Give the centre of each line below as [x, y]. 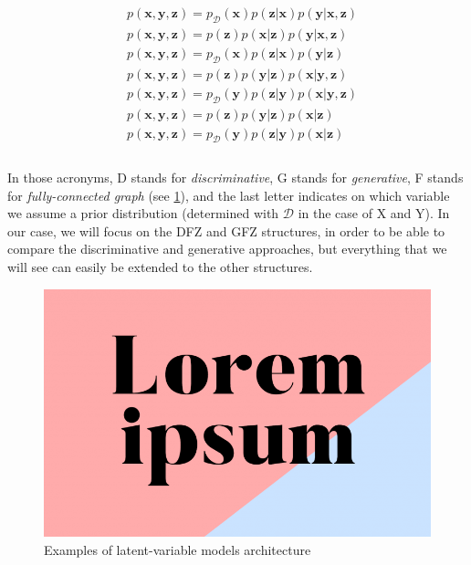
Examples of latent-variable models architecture [178, 549]
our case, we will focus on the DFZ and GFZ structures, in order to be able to [226, 230]
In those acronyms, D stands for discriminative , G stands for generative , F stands [235, 178]
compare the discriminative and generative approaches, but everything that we [227, 249]
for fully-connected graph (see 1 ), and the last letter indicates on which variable [229, 195]
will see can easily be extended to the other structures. [160, 267]
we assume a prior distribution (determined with [143, 213]
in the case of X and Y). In [374, 213]
